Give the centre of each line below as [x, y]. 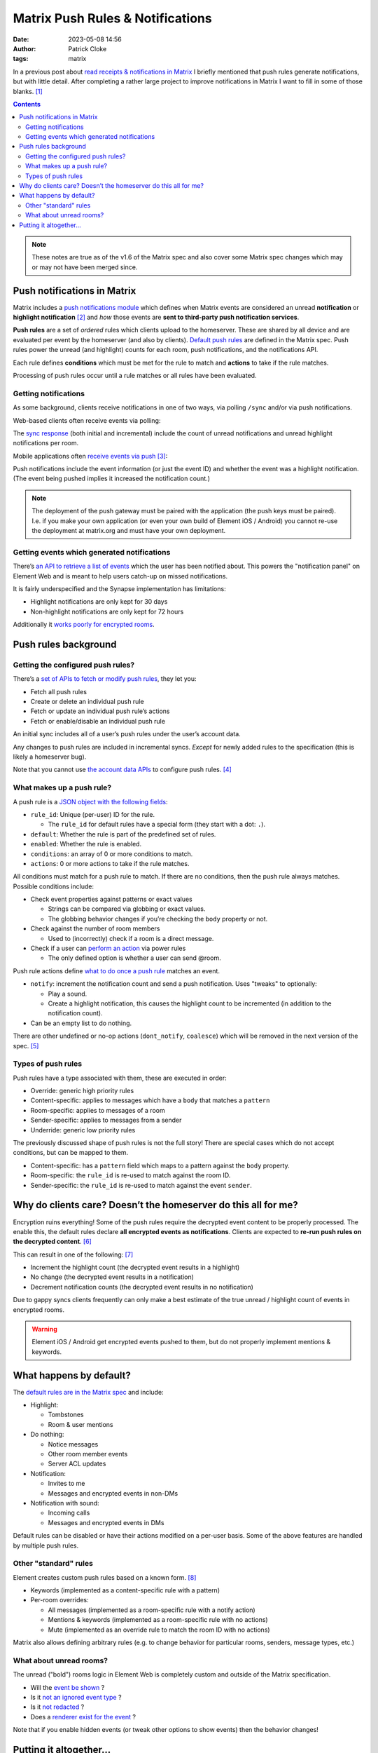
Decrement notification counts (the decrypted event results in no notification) [142, 1287]
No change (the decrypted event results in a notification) [112, 1277]
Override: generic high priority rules [82, 1091]
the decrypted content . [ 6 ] [52, 1242]
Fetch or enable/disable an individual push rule [98, 721]
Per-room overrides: [59, 1600]
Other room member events [88, 1454]
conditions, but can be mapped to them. [71, 1153]
